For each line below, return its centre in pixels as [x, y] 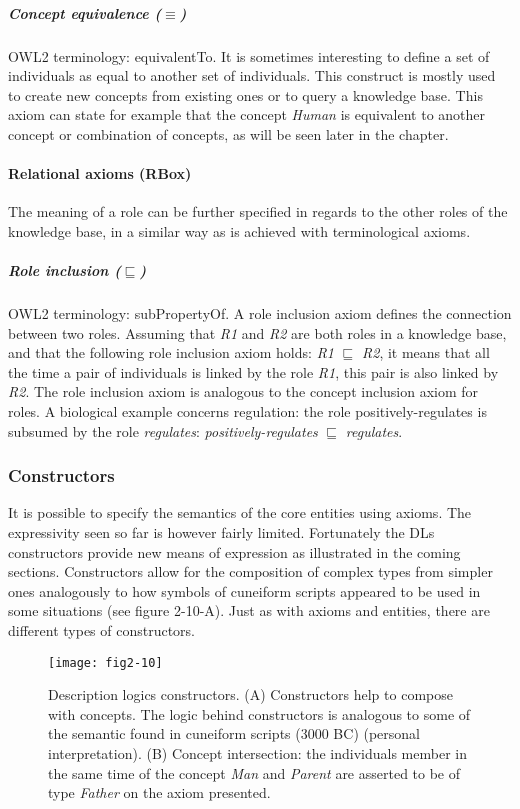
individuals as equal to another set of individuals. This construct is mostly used [252, 75]
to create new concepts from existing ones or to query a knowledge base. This [245, 94]
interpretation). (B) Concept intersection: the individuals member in [257, 753]
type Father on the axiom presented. [159, 792]
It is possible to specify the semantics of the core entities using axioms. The [240, 512]
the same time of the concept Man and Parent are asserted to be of [254, 772]
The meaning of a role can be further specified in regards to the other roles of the [258, 211]
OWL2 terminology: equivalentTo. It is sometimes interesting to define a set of [249, 55]
